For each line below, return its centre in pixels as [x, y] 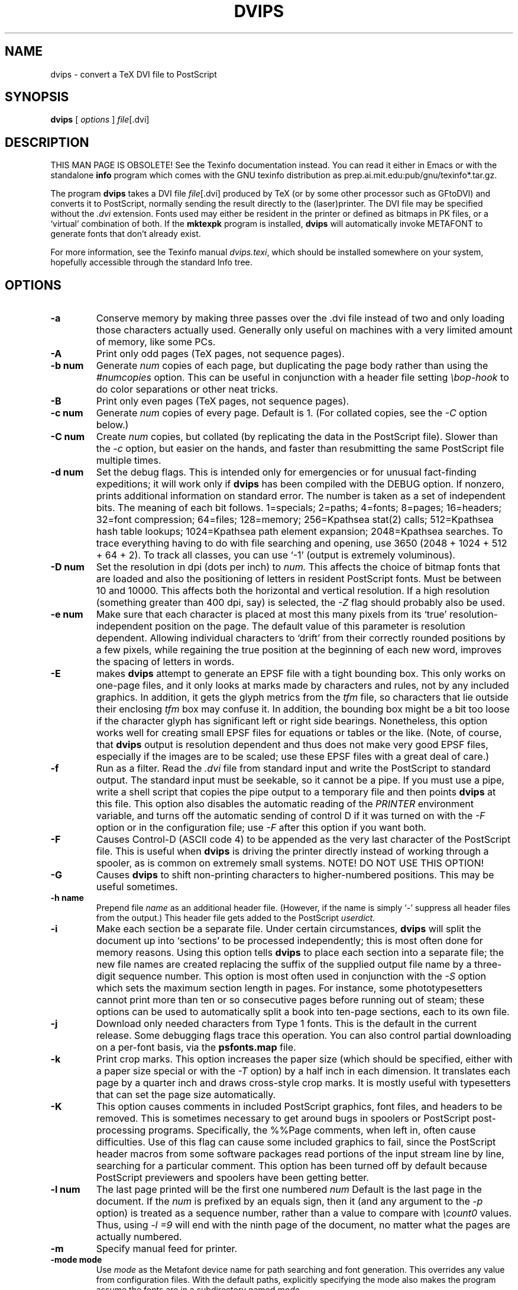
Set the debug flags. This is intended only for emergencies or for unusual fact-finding [286, 472]
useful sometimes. [137, 887]
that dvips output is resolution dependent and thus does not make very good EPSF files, [292, 745]
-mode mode [76, 1260]
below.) [112, 425]
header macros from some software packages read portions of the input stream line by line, [300, 1154]
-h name [67, 898]
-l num [65, 1190]
